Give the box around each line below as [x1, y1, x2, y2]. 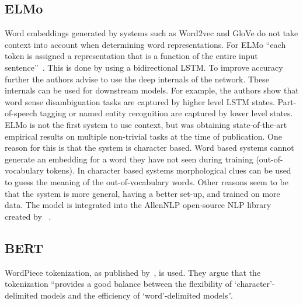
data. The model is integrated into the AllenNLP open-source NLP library [5, 199, 271, 211]
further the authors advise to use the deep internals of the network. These [5, 72, 269, 85]
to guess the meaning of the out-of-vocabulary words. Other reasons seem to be [5, 175, 288, 188]
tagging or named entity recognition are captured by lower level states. [40, 107, 293, 119]
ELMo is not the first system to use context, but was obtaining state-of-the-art [5, 118, 287, 130]
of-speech [5, 107, 37, 119]
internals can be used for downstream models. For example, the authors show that [5, 84, 299, 96]
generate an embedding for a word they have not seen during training [5, 152, 253, 165]
